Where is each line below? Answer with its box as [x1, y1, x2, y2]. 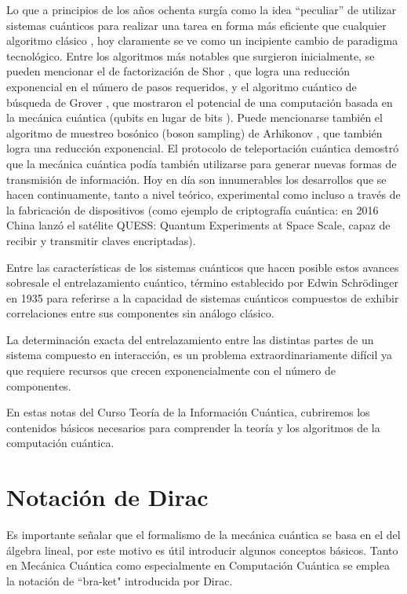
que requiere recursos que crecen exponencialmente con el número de [6, 362, 336, 379]
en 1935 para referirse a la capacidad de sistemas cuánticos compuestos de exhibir [6, 289, 399, 306]
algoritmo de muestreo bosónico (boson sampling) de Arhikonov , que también [6, 124, 383, 141]
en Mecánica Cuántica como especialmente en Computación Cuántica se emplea [6, 557, 390, 574]
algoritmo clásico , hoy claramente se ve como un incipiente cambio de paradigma [6, 32, 398, 49]
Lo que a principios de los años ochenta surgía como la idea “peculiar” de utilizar [6, 2, 397, 17]
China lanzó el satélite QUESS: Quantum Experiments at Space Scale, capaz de [6, 217, 391, 233]
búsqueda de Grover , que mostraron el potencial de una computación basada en [6, 93, 393, 110]
